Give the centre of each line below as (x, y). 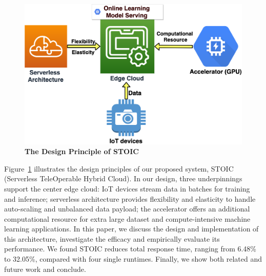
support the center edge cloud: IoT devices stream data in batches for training (127, 188)
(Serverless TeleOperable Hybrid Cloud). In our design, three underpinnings (123, 178)
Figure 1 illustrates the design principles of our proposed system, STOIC (119, 168)
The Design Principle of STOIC (82, 151)
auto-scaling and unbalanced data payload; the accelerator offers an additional (127, 209)
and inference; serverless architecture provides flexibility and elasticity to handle (130, 198)
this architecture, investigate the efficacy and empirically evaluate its (112, 238)
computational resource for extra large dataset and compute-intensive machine (127, 218)
